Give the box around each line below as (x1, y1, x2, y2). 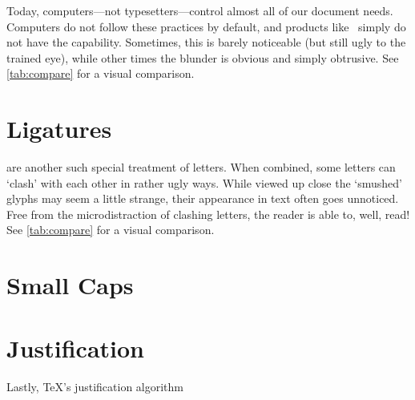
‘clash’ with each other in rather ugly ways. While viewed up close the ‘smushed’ (6, 174, 402, 191)
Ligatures (6, 112, 112, 145)
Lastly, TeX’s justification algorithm (6, 378, 183, 394)
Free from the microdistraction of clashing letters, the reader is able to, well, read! (6, 205, 410, 222)
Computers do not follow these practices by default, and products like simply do (6, 18, 406, 34)
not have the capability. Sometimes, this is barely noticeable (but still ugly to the (6, 34, 406, 51)
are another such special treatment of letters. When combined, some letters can (6, 159, 396, 176)
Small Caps (6, 269, 134, 301)
